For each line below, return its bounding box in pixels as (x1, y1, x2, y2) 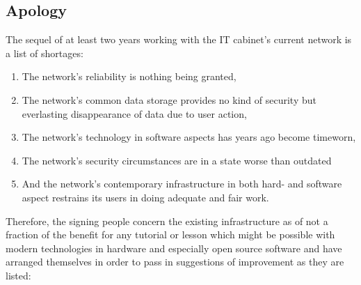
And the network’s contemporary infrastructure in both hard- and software (22, 176, 342, 191)
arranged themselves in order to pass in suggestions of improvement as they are (6, 254, 344, 269)
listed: (6, 268, 31, 282)
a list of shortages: (6, 45, 83, 60)
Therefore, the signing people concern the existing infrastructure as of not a (6, 213, 328, 228)
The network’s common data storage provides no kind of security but (22, 92, 316, 107)
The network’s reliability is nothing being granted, (22, 69, 236, 84)
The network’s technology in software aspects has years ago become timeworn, (22, 130, 356, 144)
